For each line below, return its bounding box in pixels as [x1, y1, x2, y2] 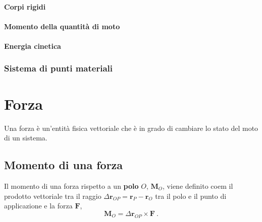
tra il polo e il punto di [155, 190, 227, 201]
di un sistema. [4, 132, 47, 143]
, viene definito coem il [163, 180, 233, 191]
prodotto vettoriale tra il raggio [4, 190, 101, 201]
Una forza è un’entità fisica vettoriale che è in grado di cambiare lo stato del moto [4, 122, 258, 133]
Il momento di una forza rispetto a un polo [4, 180, 139, 191]
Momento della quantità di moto [4, 21, 120, 31]
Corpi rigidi [4, 1, 46, 12]
